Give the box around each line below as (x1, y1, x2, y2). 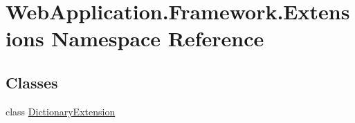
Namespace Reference (51, 24, 264, 53)
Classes (6, 71, 58, 93)
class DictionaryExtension (6, 104, 116, 118)
